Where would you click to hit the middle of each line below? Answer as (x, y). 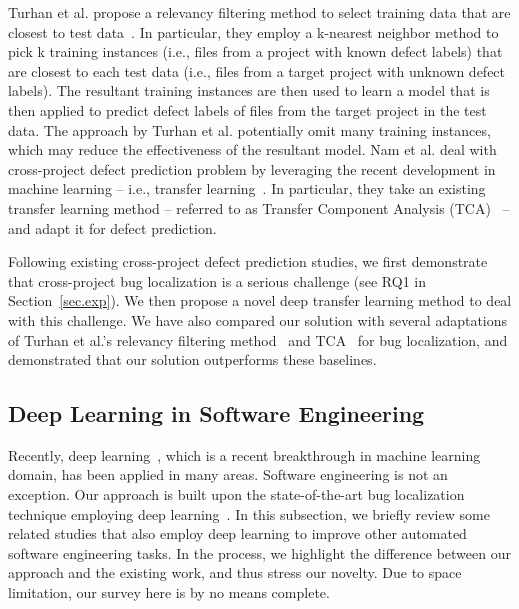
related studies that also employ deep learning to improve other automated (237, 533)
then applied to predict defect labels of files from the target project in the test (247, 109)
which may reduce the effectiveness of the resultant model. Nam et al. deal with (252, 149)
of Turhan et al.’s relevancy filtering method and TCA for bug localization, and (258, 339)
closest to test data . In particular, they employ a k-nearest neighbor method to (253, 31)
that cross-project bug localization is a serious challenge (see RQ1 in (217, 280)
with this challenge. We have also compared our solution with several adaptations (258, 319)
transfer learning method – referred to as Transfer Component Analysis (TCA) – (259, 207)
